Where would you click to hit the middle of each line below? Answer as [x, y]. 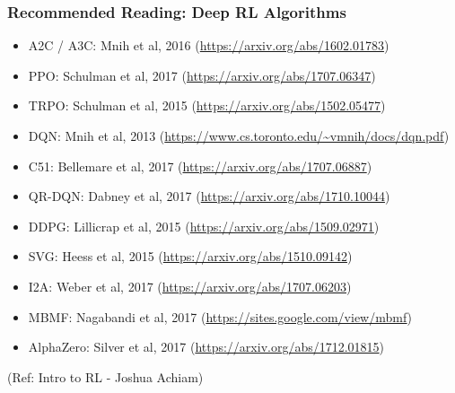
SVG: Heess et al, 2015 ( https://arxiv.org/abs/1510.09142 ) [190, 256]
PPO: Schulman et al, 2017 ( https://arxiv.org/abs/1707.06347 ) [202, 75]
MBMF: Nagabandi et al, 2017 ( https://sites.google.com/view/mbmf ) [220, 316]
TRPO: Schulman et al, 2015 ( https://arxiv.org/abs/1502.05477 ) [207, 105]
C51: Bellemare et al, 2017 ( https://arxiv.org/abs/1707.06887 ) [200, 166]
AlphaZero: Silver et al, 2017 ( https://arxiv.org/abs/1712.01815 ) [206, 347]
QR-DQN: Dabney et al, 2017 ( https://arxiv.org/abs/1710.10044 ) [209, 196]
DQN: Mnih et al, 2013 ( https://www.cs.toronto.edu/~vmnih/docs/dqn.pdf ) [239, 135]
